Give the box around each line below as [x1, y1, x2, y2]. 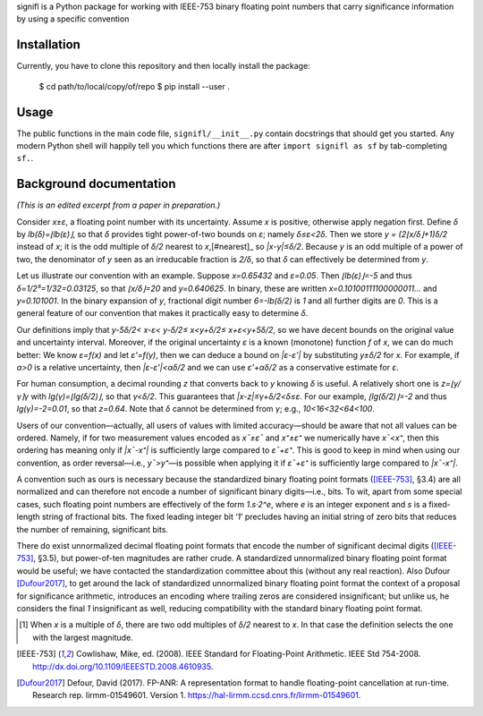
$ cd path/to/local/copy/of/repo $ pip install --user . [38, 81, 230, 91]
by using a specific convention [16, 13, 130, 24]
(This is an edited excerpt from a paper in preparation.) [16, 200, 221, 210]
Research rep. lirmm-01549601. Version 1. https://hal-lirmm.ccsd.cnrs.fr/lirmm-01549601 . [32, 690, 361, 701]
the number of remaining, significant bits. [16, 524, 169, 534]
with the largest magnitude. [32, 632, 133, 643]
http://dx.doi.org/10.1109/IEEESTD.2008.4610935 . [32, 661, 214, 671]
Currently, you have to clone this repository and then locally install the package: [16, 61, 310, 72]
